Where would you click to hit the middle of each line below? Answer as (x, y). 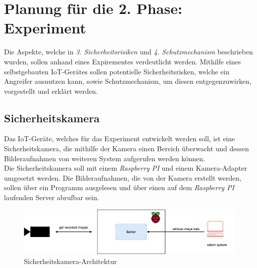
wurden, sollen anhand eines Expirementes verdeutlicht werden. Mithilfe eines (123, 61)
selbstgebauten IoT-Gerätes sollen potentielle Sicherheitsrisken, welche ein (117, 71)
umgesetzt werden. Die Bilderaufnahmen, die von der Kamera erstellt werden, (123, 177)
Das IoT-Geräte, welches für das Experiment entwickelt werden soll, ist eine (120, 138)
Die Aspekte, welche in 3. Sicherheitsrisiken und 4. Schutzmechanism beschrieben (128, 52)
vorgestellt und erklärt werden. (51, 91)
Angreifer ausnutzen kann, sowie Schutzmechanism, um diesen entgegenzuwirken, (128, 81)
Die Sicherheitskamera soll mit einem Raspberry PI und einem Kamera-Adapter (126, 168)
